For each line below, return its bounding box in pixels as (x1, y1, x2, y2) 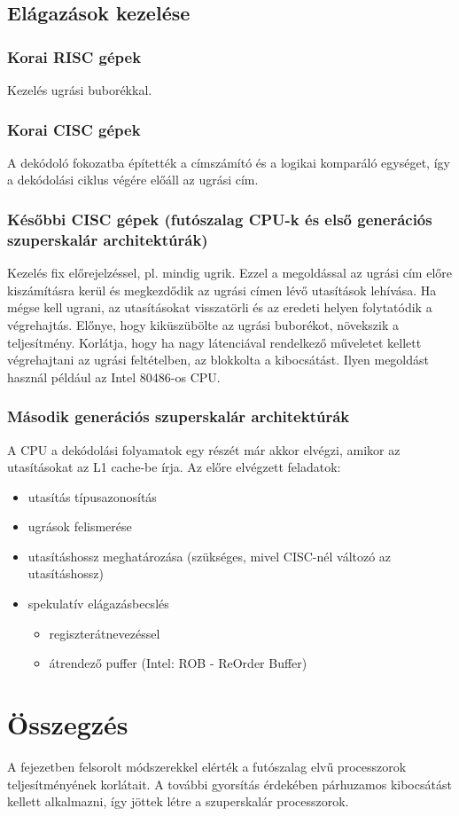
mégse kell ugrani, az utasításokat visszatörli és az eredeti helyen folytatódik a (7, 298, 432, 317)
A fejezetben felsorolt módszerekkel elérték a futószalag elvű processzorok (7, 757, 407, 775)
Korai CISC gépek (7, 118, 141, 140)
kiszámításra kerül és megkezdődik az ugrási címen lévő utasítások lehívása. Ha (7, 280, 437, 299)
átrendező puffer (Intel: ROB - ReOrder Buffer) (49, 654, 307, 672)
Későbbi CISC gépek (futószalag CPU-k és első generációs (7, 208, 432, 230)
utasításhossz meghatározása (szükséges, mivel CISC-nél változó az (27, 546, 392, 565)
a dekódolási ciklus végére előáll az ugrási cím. (7, 170, 259, 189)
